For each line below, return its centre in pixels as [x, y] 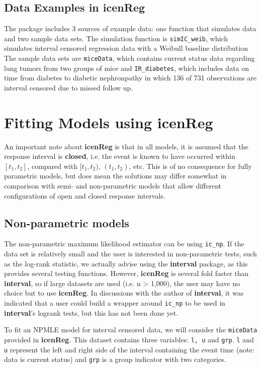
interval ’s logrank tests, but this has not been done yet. [91, 312]
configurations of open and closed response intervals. [85, 195]
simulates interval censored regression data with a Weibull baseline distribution [126, 48]
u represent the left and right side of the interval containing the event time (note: [129, 349]
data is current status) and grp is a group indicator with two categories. [115, 359]
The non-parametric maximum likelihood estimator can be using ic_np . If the [124, 244]
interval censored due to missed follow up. [69, 87]
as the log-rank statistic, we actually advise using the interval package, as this [126, 263]
